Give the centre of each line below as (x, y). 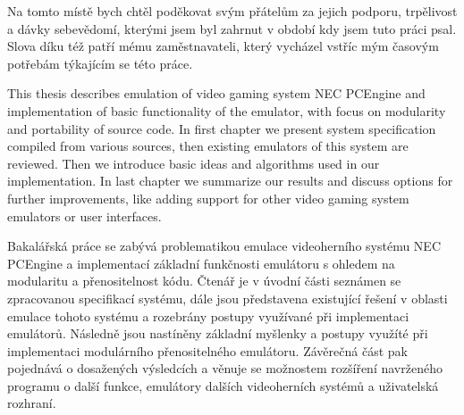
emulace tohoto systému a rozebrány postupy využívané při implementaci (208, 315)
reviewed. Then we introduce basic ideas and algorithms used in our (194, 163)
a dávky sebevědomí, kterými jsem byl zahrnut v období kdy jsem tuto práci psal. (232, 28)
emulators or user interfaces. (84, 216)
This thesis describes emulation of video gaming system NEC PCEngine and (216, 93)
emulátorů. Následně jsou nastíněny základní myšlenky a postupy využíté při (218, 333)
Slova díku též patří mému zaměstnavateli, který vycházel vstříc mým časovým (223, 46)
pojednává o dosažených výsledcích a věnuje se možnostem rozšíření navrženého (225, 368)
